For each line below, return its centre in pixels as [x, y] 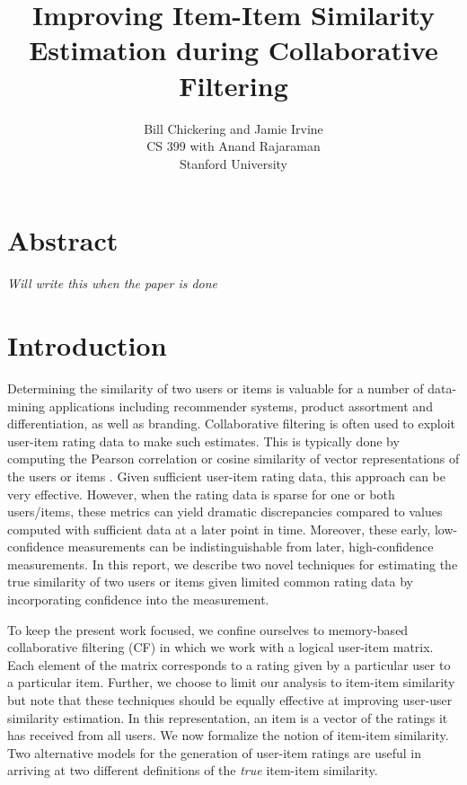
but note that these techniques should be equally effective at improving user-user [230, 700]
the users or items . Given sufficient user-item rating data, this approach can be [227, 476]
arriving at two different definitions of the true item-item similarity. [193, 770]
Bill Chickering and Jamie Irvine [233, 128]
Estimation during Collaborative [233, 50]
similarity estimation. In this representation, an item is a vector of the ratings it [228, 717]
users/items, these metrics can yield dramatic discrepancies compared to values [225, 512]
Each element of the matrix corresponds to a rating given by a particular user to [229, 664]
